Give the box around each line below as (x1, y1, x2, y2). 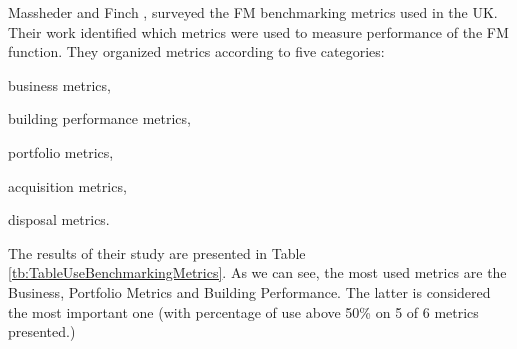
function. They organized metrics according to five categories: (8, 41, 385, 62)
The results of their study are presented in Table (8, 242, 306, 263)
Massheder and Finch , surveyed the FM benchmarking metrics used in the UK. (8, 2, 498, 22)
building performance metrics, (8, 108, 191, 129)
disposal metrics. (8, 209, 110, 230)
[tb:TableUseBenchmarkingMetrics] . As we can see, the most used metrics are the (8, 262, 507, 283)
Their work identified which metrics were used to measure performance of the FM (8, 21, 509, 42)
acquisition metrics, (8, 175, 127, 196)
